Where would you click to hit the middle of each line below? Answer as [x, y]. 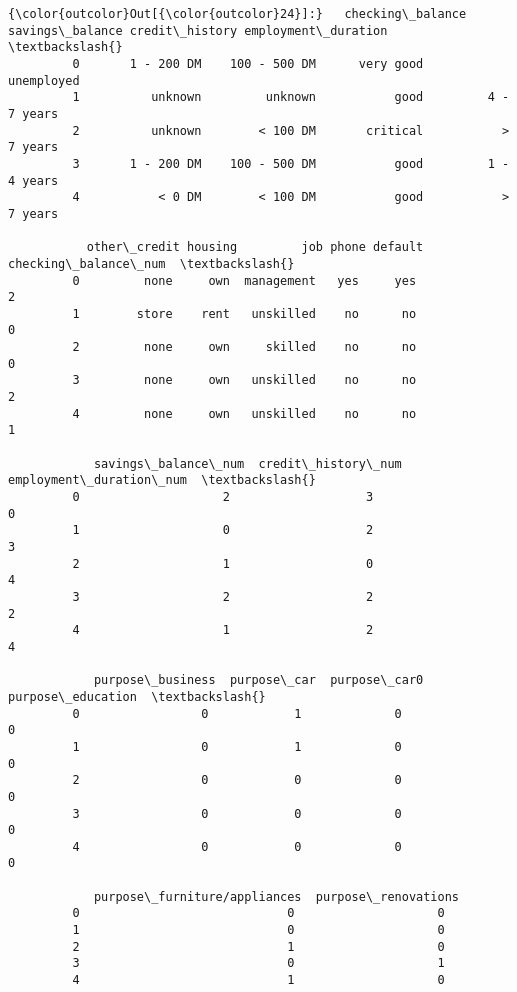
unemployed [44, 80]
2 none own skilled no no [244, 347]
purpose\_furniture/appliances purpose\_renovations [276, 896]
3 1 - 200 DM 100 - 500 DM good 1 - [291, 163]
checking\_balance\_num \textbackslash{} [151, 263]
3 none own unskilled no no [244, 380]
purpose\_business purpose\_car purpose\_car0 [258, 680]
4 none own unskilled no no [244, 413]
